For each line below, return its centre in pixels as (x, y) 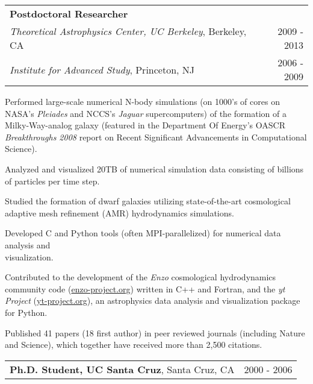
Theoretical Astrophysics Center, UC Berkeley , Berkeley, (128, 31)
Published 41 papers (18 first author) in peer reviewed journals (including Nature (155, 332)
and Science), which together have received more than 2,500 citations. (134, 345)
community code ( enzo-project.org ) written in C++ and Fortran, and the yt (145, 288)
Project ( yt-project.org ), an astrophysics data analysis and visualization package (153, 301)
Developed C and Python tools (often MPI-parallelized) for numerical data (143, 233)
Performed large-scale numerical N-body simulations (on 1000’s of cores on (142, 101)
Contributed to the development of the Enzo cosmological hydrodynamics (141, 277)
